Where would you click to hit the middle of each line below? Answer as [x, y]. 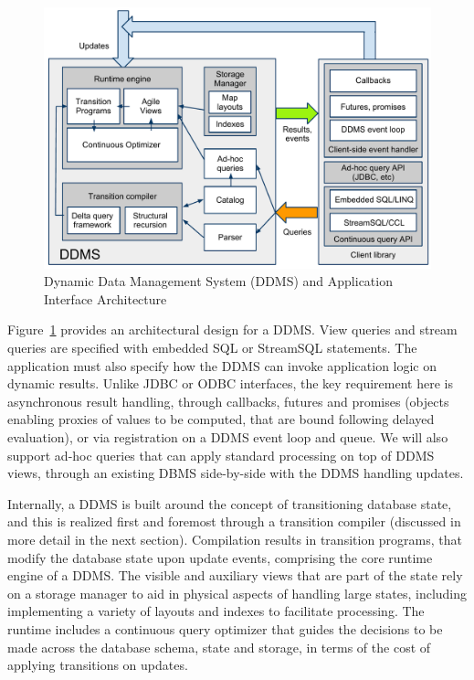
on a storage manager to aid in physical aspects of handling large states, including [237, 593]
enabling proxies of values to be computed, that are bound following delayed [221, 419]
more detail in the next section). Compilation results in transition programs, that [235, 540]
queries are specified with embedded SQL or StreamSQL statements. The [212, 348]
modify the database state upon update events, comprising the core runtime [220, 557]
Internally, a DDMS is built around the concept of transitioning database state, [230, 503]
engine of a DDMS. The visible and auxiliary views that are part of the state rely [235, 575]
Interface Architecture [105, 298]
